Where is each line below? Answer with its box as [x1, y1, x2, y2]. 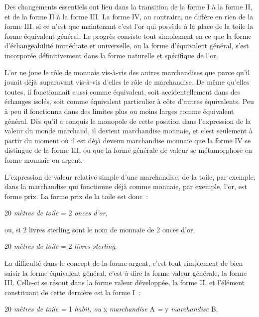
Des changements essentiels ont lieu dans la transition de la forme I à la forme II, [4, 1, 253, 11]
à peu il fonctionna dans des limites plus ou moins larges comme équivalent [4, 106, 234, 116]
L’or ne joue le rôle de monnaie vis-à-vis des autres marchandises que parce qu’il [4, 67, 250, 77]
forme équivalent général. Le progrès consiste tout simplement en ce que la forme [4, 30, 252, 41]
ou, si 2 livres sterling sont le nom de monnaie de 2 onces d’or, [4, 224, 195, 234]
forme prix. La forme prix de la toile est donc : [4, 191, 148, 201]
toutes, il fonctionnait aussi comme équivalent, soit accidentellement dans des [4, 86, 241, 97]
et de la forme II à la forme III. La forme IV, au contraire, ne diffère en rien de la [4, 11, 254, 21]
